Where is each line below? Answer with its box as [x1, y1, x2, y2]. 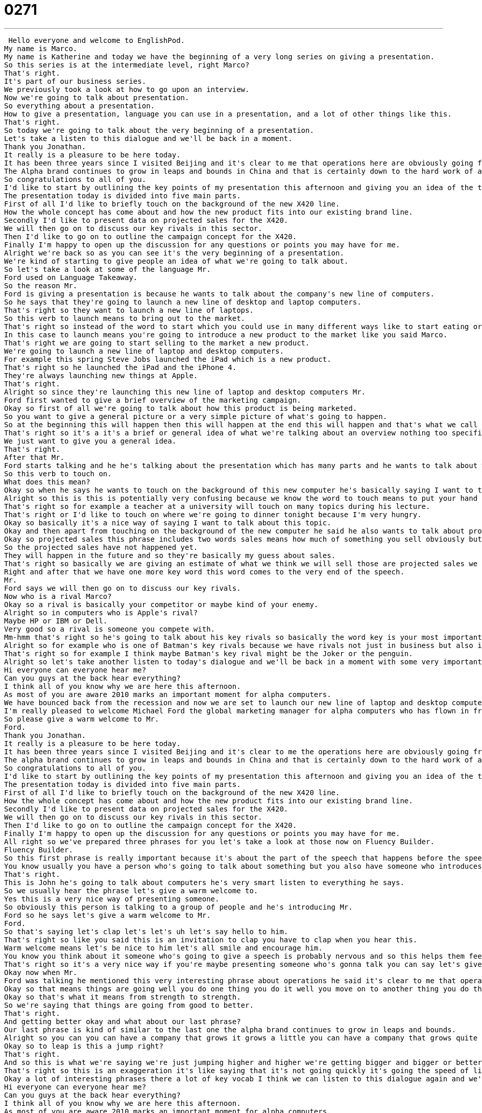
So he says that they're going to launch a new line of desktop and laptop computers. [4, 297, 361, 306]
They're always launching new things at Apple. [4, 371, 198, 380]
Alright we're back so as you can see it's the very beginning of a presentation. [4, 248, 344, 257]
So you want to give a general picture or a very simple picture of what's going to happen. [4, 412, 388, 421]
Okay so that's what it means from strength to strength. [4, 992, 241, 1001]
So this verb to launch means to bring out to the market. [4, 314, 246, 322]
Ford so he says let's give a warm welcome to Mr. [4, 911, 211, 919]
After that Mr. [4, 453, 65, 461]
